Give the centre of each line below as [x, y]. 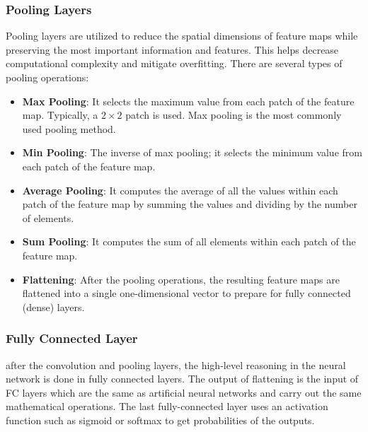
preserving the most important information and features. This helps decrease [172, 49]
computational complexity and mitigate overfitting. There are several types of [174, 63]
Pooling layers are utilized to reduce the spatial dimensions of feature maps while [182, 36]
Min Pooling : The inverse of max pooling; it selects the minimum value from [192, 152]
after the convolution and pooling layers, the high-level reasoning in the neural [176, 364]
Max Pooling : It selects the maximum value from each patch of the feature [188, 101]
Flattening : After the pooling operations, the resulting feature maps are [181, 279]
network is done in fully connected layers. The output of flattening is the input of [182, 379]
